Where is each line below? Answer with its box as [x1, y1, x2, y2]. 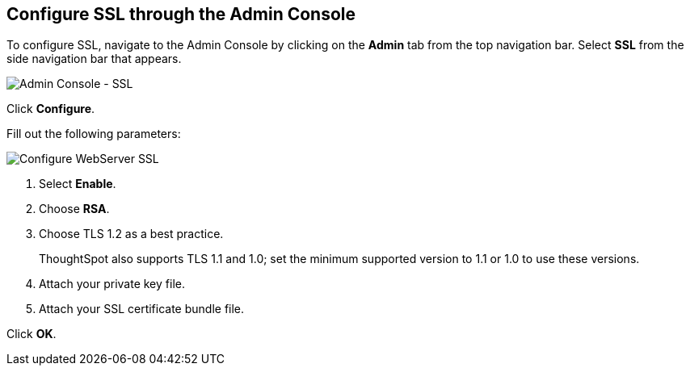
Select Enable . [39, 177, 116, 191]
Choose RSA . [39, 202, 110, 216]
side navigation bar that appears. [6, 52, 182, 66]
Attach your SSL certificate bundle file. [39, 302, 245, 316]
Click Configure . [6, 102, 95, 116]
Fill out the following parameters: [6, 127, 181, 141]
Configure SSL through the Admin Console [6, 4, 356, 24]
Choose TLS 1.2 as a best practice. [39, 227, 224, 241]
